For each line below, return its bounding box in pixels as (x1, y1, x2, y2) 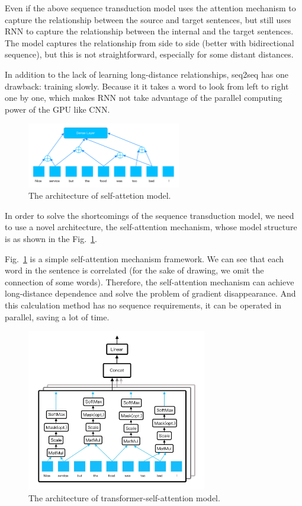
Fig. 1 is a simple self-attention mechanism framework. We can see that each (5, 252, 284, 265)
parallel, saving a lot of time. (5, 310, 110, 323)
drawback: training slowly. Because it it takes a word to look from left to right (5, 79, 289, 92)
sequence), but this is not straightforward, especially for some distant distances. (5, 48, 294, 61)
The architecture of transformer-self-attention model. (28, 491, 220, 504)
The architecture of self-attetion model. (28, 189, 171, 202)
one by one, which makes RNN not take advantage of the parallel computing (5, 91, 282, 104)
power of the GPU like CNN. (5, 103, 110, 115)
